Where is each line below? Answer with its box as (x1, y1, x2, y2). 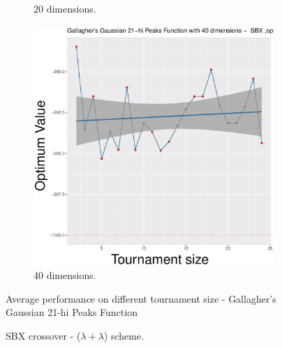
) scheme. (103, 328, 144, 342)
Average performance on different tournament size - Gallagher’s (6, 291, 276, 305)
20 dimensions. (34, 1, 96, 15)
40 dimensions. (34, 268, 96, 282)
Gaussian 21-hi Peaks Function (6, 305, 138, 319)
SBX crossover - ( (6, 328, 81, 342)
